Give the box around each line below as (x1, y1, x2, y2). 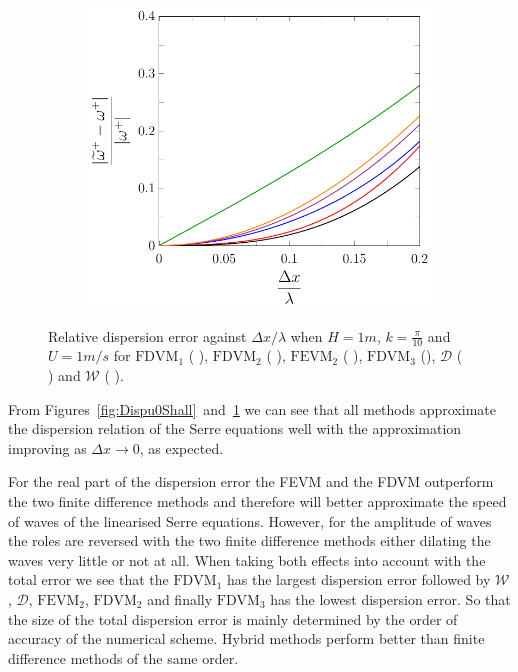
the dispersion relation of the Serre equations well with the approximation (8, 418, 462, 439)
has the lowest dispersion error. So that (270, 588, 511, 609)
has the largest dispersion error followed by (226, 569, 491, 590)
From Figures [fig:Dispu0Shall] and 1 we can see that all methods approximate (8, 398, 496, 419)
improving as (8, 437, 87, 458)
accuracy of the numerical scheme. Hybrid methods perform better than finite (8, 628, 485, 649)
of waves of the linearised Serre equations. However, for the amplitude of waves (8, 510, 492, 531)
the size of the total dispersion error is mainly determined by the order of (8, 608, 458, 629)
